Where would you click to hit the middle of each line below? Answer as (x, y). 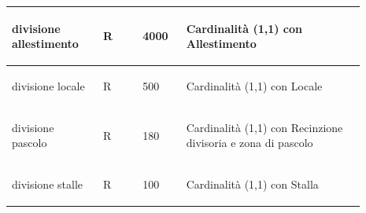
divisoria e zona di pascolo (250, 143)
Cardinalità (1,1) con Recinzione (264, 127)
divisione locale (48, 85)
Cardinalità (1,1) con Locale (254, 85)
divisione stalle (47, 184)
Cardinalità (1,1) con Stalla (252, 184)
